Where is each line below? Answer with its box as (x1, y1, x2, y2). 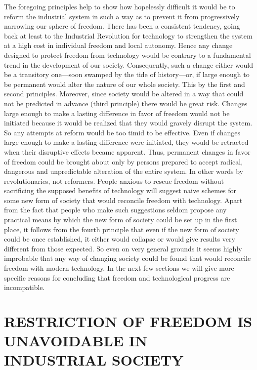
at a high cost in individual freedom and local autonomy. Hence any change (4, 40, 233, 50)
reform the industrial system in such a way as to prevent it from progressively (4, 11, 240, 21)
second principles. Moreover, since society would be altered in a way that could (4, 88, 244, 99)
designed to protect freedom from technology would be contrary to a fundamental (4, 49, 251, 60)
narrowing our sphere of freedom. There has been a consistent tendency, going (4, 21, 240, 31)
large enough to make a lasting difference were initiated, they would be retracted (4, 137, 249, 147)
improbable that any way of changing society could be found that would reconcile (4, 253, 251, 263)
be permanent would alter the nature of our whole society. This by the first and (4, 79, 245, 89)
